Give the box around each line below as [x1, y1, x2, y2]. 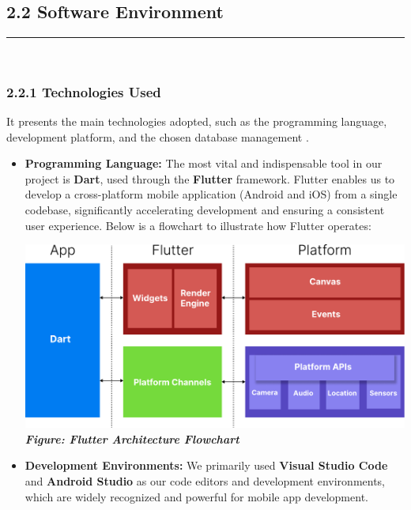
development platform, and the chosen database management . [6, 128, 309, 145]
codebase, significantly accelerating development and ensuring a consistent [25, 201, 385, 217]
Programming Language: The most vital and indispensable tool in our [25, 155, 383, 172]
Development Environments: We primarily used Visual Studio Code [25, 457, 388, 474]
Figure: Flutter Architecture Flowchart [25, 430, 239, 447]
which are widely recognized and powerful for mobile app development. [25, 488, 368, 504]
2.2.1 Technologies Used [6, 81, 161, 101]
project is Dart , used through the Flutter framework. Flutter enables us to [25, 170, 395, 187]
